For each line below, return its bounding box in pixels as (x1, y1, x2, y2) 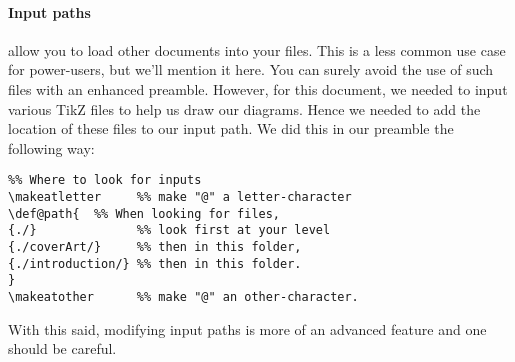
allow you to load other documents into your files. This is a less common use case (8, 39, 506, 60)
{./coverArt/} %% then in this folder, (8, 239, 302, 254)
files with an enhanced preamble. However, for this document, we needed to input (8, 78, 508, 99)
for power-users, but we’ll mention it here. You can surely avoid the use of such (8, 59, 494, 80)
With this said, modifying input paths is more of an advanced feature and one (8, 318, 487, 339)
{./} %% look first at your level (8, 223, 331, 238)
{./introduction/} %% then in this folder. (8, 256, 302, 271)
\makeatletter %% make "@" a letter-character (8, 190, 352, 205)
